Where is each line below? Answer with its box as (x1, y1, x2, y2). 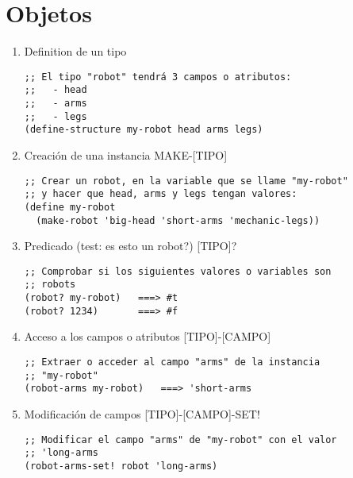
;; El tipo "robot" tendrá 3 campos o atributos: (24, 71, 292, 83)
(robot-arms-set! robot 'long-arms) (24, 460, 218, 472)
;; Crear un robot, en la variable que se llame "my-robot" (24, 175, 348, 187)
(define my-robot (24, 201, 116, 213)
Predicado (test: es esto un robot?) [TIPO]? (24, 237, 237, 254)
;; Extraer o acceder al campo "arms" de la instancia (24, 357, 320, 368)
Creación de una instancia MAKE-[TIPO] (24, 147, 228, 163)
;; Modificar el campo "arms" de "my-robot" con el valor (24, 434, 337, 445)
